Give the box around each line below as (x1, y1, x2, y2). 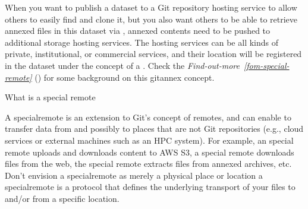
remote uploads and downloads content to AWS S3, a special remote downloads (5, 145, 294, 158)
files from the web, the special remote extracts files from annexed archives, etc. (5, 157, 292, 170)
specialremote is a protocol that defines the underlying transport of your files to (5, 180, 296, 193)
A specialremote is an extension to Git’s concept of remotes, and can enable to (5, 110, 291, 123)
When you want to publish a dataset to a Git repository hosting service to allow (5, 1, 297, 13)
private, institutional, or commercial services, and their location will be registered (5, 47, 302, 60)
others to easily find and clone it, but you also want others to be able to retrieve (5, 12, 298, 25)
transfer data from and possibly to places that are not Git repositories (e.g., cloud (5, 122, 304, 135)
